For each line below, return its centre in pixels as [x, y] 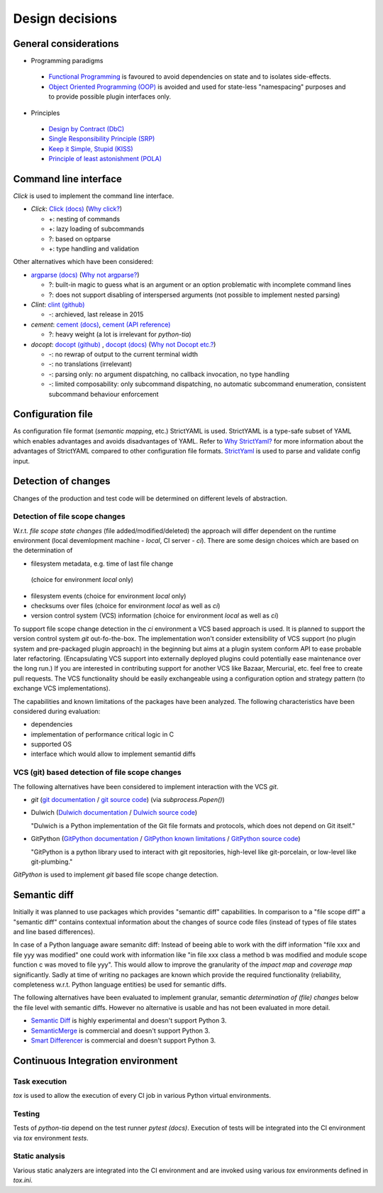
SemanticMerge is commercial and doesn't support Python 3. [121, 1030]
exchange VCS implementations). [62, 688]
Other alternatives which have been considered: [83, 262]
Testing [27, 1114]
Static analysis [39, 1156]
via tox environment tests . [51, 1138]
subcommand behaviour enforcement [104, 394]
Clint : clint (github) [58, 304]
